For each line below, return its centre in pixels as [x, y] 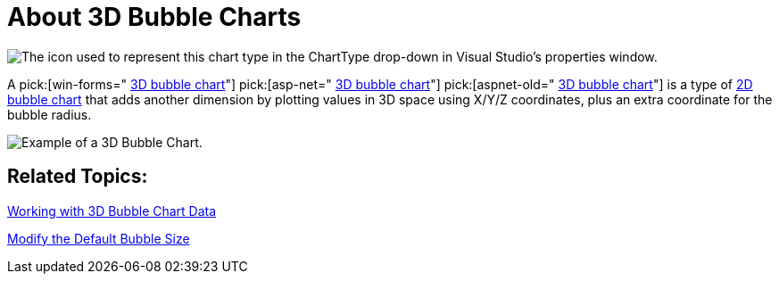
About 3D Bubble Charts [154, 17]
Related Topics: [78, 177]
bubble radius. [50, 114]
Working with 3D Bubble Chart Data [112, 211]
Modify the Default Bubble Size [99, 238]
